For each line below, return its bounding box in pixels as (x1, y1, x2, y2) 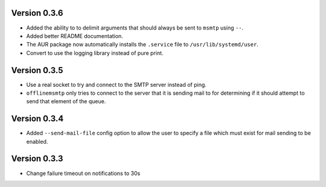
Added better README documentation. (26, 32, 123, 39)
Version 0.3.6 (11, 8, 63, 18)
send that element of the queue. (26, 98, 106, 105)
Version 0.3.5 (11, 65, 63, 75)
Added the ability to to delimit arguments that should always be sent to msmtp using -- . (26, 24, 244, 31)
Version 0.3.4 (11, 113, 64, 124)
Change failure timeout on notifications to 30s (26, 170, 141, 177)
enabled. (26, 138, 48, 145)
